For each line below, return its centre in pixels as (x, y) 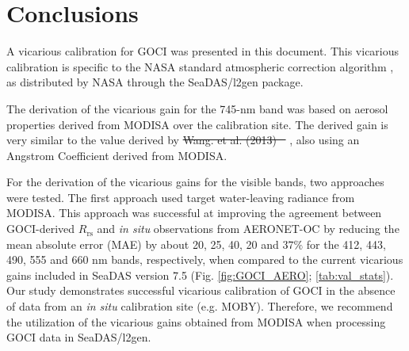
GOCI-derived (41, 229)
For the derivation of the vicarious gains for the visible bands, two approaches (195, 182)
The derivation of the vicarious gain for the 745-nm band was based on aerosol (197, 108)
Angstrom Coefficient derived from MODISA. (117, 155)
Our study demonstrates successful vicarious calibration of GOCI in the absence (201, 290)
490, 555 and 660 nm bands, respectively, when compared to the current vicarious (205, 259)
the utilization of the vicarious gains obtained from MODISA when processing (196, 321)
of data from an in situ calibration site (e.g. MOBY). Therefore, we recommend (200, 306)
